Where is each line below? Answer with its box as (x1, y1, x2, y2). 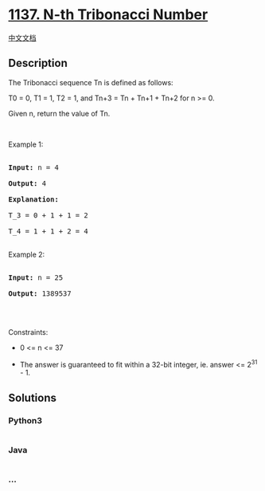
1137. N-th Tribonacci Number (8, 6, 208, 24)
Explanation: (8, 194, 60, 204)
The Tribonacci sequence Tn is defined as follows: (8, 77, 173, 87)
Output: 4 (8, 179, 46, 188)
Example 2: (8, 249, 45, 259)
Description (8, 57, 68, 70)
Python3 (8, 414, 42, 426)
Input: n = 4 (8, 163, 60, 172)
